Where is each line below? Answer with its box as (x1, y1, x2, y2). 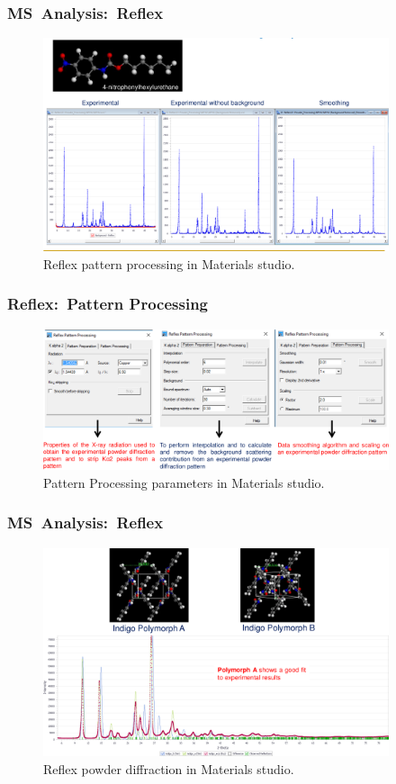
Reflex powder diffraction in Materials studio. (43, 759, 294, 778)
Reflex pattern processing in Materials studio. (43, 254, 295, 273)
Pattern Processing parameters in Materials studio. (43, 473, 325, 491)
